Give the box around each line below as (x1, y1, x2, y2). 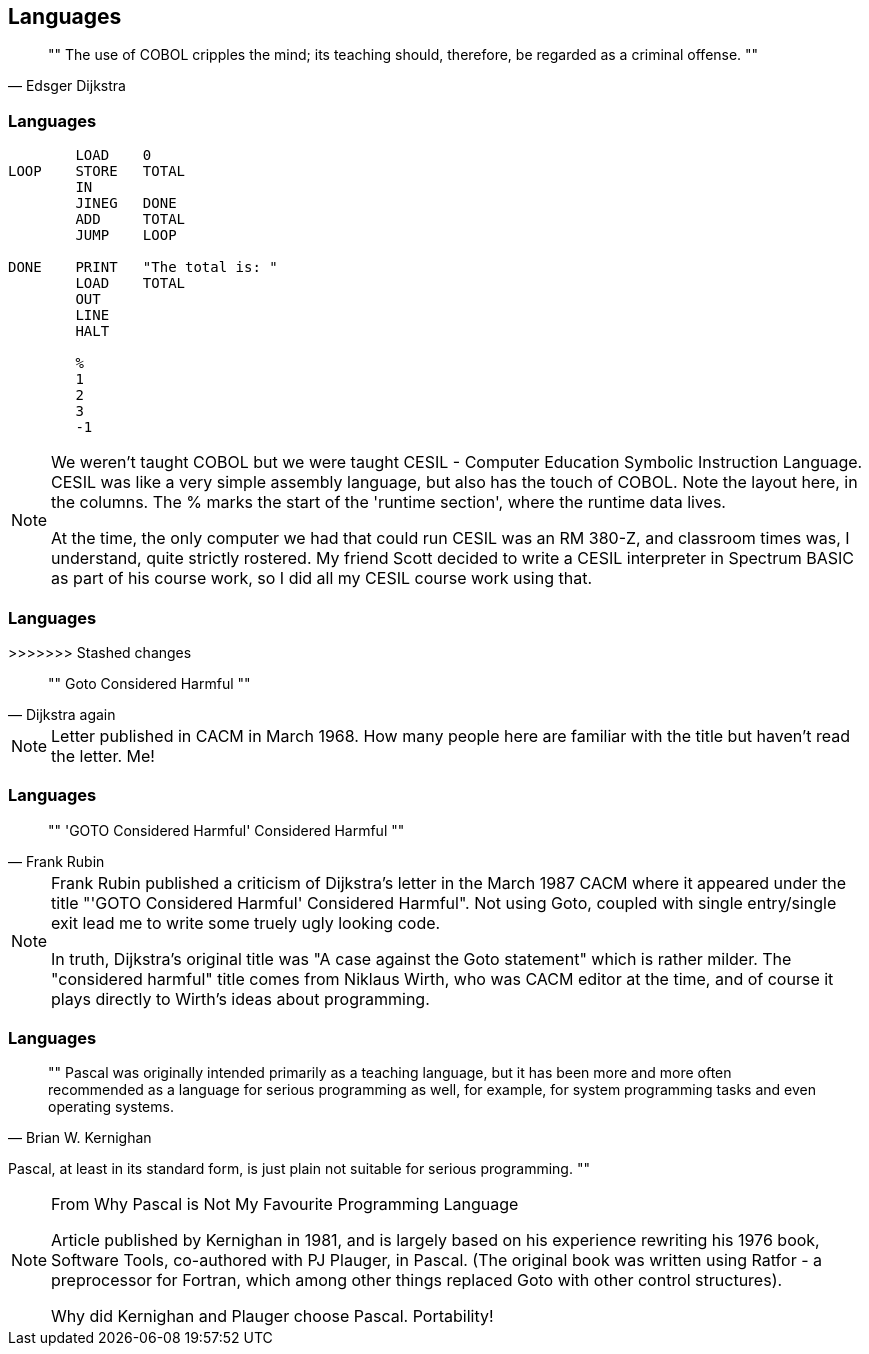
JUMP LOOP (75, 227, 177, 244)
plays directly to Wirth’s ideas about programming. (51, 988, 430, 1009)
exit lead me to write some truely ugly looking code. (51, 912, 441, 933)
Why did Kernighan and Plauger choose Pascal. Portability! (51, 1306, 494, 1327)
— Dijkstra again (8, 705, 116, 723)
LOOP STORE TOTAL (8, 163, 186, 180)
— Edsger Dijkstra (8, 77, 126, 95)
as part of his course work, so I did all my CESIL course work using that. (51, 568, 593, 589)
